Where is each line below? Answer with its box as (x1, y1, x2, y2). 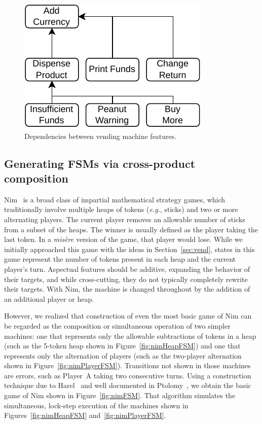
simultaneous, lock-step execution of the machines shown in (4, 400, 189, 410)
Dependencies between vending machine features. (24, 130, 177, 141)
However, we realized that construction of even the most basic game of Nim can (4, 310, 252, 321)
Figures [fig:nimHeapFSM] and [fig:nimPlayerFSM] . (4, 410, 166, 420)
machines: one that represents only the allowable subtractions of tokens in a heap (4, 330, 256, 341)
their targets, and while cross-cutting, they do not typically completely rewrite (4, 273, 248, 284)
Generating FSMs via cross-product (4, 155, 196, 171)
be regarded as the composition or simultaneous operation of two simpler (4, 320, 231, 331)
